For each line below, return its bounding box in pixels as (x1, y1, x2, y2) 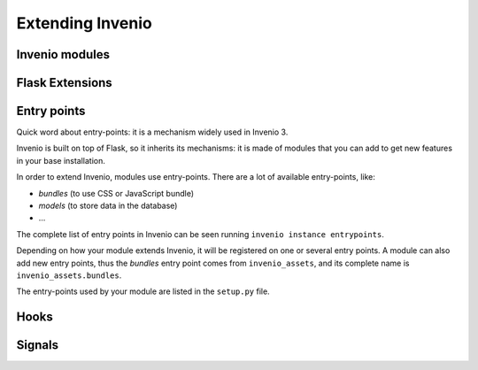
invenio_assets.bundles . (16, 270, 122, 281)
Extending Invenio (16, 13, 152, 33)
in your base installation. (16, 155, 106, 166)
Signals (16, 337, 59, 353)
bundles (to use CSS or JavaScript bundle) (38, 188, 195, 198)
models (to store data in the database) (38, 200, 178, 212)
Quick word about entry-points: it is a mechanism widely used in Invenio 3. (16, 127, 289, 137)
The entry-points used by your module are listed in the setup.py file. (16, 286, 270, 297)
